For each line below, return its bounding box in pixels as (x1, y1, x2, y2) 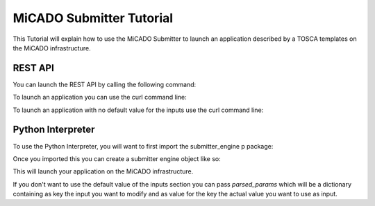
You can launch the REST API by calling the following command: (12, 80, 197, 88)
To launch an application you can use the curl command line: (12, 93, 187, 102)
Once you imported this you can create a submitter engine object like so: (12, 154, 222, 162)
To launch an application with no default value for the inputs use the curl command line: (12, 106, 264, 114)
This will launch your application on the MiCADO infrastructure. (12, 167, 194, 176)
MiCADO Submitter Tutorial (12, 10, 174, 26)
